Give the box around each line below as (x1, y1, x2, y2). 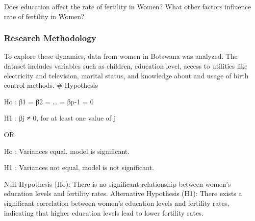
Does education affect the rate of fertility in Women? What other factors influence (4, 1, 251, 11)
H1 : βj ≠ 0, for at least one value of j (4, 113, 116, 123)
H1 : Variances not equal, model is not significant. (4, 162, 154, 172)
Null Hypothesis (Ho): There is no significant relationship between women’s (4, 178, 231, 189)
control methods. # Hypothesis (4, 80, 98, 90)
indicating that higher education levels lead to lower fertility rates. (4, 207, 204, 218)
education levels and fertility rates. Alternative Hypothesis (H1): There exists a (4, 188, 242, 198)
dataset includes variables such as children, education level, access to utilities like (4, 61, 248, 71)
